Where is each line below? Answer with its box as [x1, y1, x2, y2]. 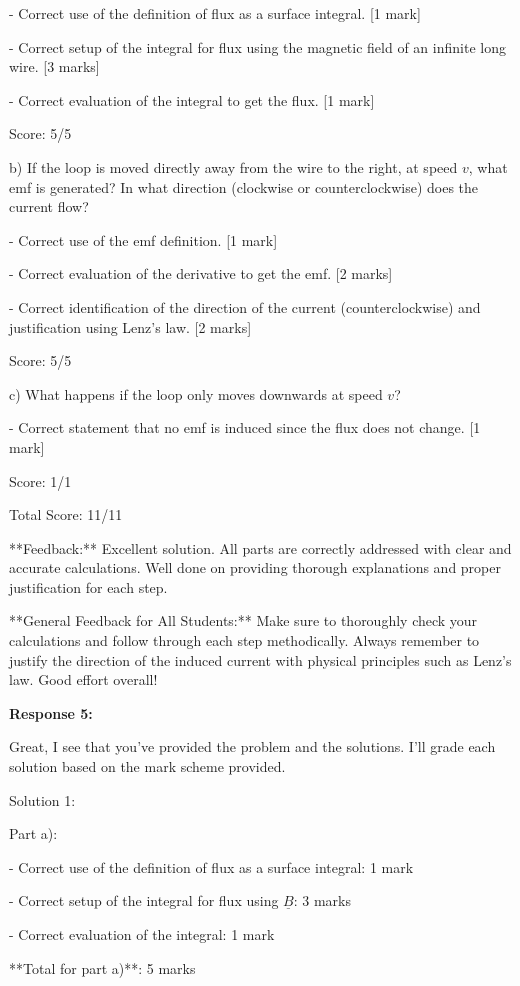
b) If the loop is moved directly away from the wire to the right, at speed [9, 156, 458, 177]
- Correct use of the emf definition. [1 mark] [9, 229, 278, 250]
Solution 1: [9, 789, 76, 810]
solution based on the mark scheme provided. [9, 756, 286, 777]
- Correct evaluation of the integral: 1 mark [9, 924, 275, 944]
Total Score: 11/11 [9, 504, 123, 525]
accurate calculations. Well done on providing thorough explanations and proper [9, 557, 501, 578]
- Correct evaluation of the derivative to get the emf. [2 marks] [9, 263, 393, 284]
